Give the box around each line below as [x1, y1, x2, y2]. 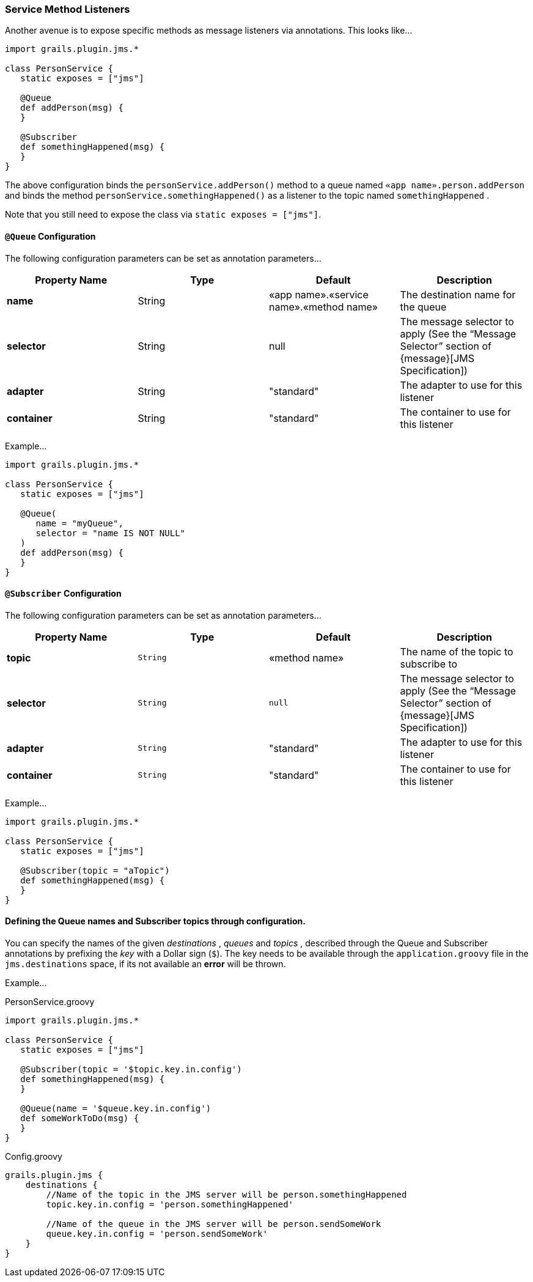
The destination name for [400, 288, 516, 301]
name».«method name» [269, 300, 378, 313]
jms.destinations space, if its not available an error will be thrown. [5, 959, 286, 970]
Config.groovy [5, 1151, 62, 1162]
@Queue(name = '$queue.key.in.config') [20, 1103, 211, 1114]
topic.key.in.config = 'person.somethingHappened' [46, 1199, 294, 1210]
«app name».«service [269, 288, 369, 301]
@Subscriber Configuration [5, 588, 122, 599]
